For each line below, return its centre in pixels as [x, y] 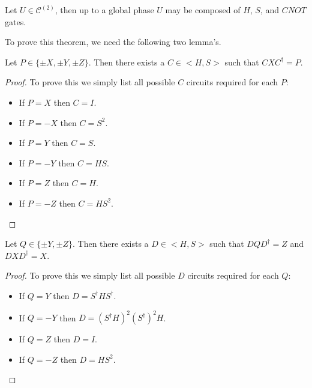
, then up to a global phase [104, 10]
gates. [16, 21]
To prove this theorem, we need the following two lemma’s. [113, 42]
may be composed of [203, 10]
